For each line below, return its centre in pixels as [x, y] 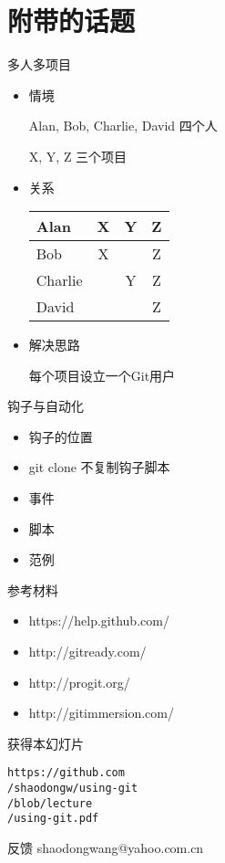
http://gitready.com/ [87, 652]
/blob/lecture [50, 803]
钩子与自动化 [46, 406]
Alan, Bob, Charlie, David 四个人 [123, 126]
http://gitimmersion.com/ [101, 713]
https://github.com [66, 773]
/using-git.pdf [53, 819]
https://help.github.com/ [99, 621]
